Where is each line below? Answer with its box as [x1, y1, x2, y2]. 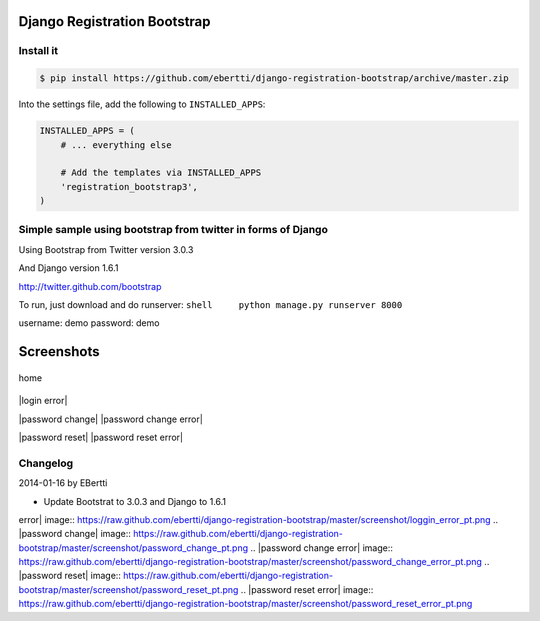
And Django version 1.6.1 [18, 262, 119, 274]
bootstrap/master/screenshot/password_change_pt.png [18, 541, 249, 554]
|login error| [18, 395, 68, 407]
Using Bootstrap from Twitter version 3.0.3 [18, 243, 194, 255]
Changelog [18, 456, 74, 470]
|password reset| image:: [18, 570, 122, 582]
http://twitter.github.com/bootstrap [18, 280, 162, 292]
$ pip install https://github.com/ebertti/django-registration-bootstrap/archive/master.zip [39, 73, 509, 84]
